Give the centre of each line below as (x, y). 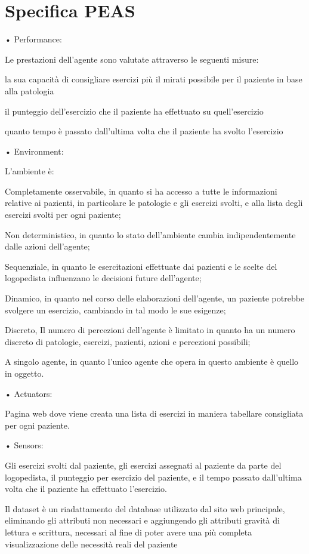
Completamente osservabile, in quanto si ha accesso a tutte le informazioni (141, 191)
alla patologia (30, 90)
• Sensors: (24, 445)
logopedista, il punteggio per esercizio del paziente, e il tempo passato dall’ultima (153, 477)
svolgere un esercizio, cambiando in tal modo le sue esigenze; (115, 310)
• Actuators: (29, 393)
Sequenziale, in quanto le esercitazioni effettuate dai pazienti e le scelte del (141, 266)
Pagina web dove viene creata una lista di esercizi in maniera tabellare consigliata (154, 413)
